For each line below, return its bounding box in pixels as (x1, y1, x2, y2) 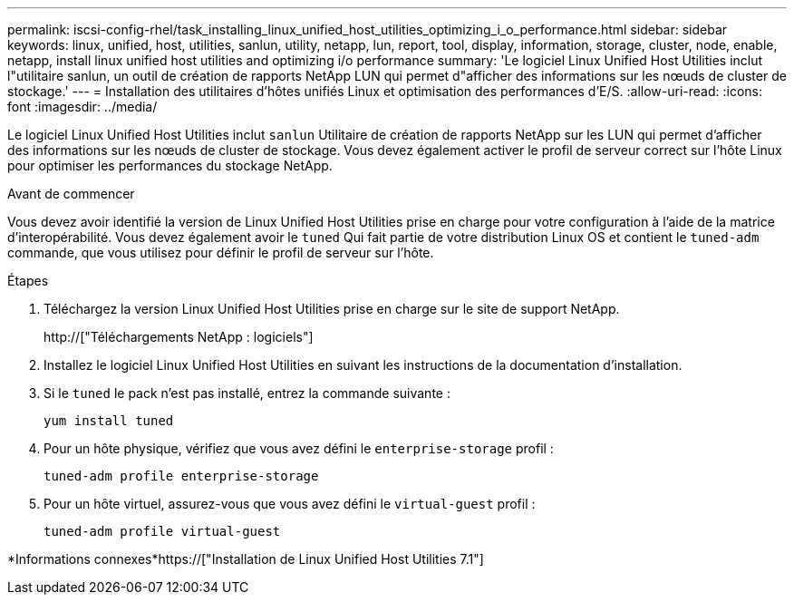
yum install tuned (44, 413, 174, 428)
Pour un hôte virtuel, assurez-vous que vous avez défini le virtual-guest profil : (44, 496, 536, 511)
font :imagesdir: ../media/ (7, 99, 158, 114)
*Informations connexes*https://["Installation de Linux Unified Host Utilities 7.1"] (7, 551, 484, 567)
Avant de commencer (7, 186, 135, 201)
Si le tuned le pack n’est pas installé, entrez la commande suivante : (44, 385, 450, 401)
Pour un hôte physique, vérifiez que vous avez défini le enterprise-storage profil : (44, 441, 554, 456)
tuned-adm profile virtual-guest (44, 524, 281, 539)
